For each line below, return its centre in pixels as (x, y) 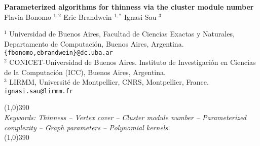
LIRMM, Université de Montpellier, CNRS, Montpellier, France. (109, 82)
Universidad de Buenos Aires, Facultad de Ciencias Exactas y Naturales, (122, 34)
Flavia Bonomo (28, 16)
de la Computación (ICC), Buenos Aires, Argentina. (85, 72)
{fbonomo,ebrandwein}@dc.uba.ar (59, 53)
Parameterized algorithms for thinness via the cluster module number (129, 7)
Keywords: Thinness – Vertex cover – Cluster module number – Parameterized (125, 117)
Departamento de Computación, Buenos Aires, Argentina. (94, 43)
